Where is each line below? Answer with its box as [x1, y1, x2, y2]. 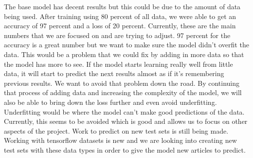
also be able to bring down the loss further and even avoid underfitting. [4, 97, 217, 107]
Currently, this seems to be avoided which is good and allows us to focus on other [4, 116, 248, 126]
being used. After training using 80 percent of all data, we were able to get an [4, 11, 236, 21]
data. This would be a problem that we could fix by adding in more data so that [4, 49, 244, 59]
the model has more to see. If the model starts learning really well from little [4, 59, 233, 69]
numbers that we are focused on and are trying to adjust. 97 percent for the [4, 30, 231, 40]
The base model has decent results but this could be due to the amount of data [4, 1, 241, 11]
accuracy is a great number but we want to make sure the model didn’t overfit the [4, 39, 249, 50]
